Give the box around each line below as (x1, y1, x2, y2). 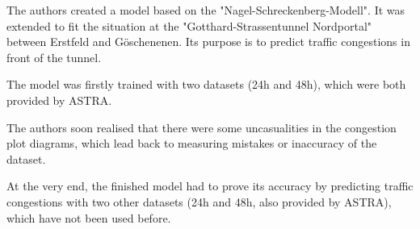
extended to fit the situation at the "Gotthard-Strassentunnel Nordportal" (6, 17, 372, 34)
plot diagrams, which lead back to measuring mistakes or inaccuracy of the (6, 135, 377, 152)
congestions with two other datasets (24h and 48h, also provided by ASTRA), (6, 193, 392, 210)
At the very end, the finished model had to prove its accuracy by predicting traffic (6, 177, 414, 194)
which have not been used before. (6, 209, 171, 226)
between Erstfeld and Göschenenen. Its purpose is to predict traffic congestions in (6, 33, 410, 50)
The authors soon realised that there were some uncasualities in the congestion (6, 119, 397, 135)
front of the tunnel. (6, 48, 102, 65)
